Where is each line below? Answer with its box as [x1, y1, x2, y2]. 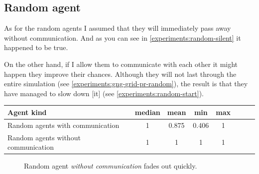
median [134, 107, 160, 117]
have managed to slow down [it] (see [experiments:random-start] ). [4, 88, 204, 98]
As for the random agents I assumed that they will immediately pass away [4, 23, 231, 33]
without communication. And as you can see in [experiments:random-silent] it [4, 32, 241, 43]
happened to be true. [4, 42, 68, 53]
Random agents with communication [7, 119, 120, 130]
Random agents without [7, 132, 81, 142]
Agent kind [7, 107, 47, 117]
